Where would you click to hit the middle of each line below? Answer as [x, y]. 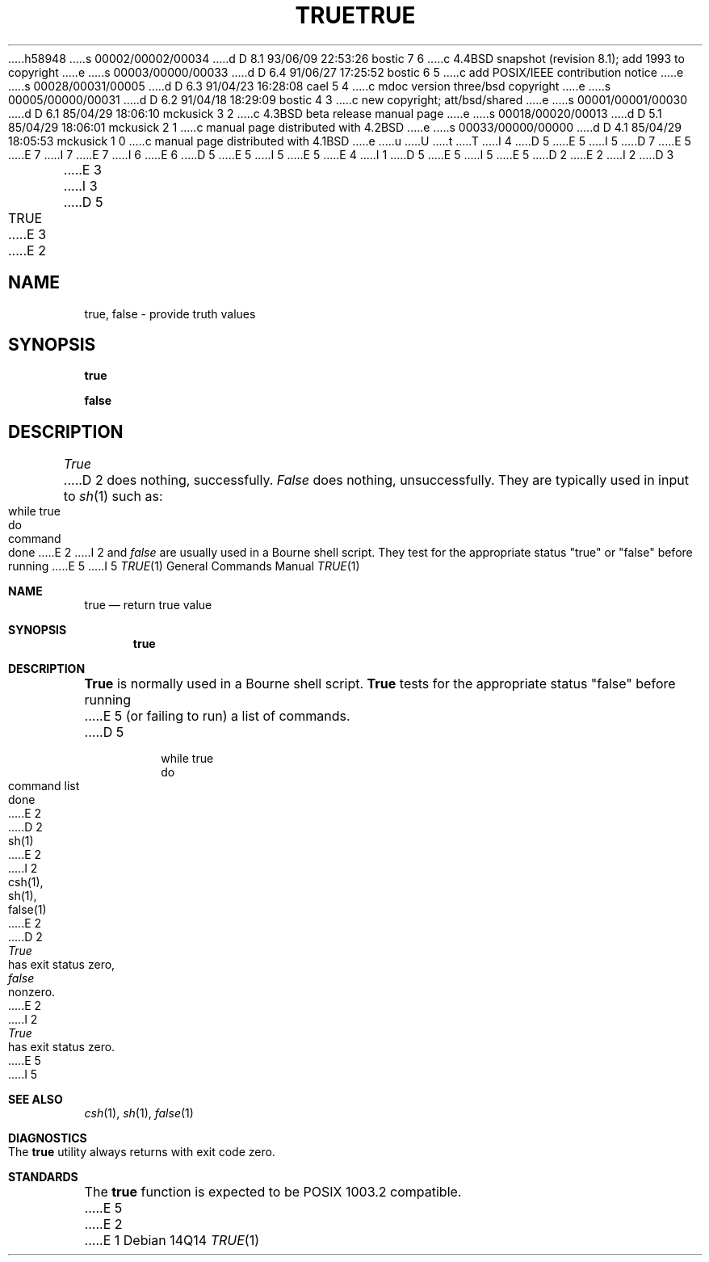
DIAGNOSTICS [48, 1138]
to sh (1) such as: [113, 496]
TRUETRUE [355, 15]
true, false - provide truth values [170, 313]
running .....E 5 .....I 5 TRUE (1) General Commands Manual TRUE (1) [184, 566]
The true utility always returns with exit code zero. [142, 1152]
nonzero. [32, 992]
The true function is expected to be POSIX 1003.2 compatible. [273, 1192]
